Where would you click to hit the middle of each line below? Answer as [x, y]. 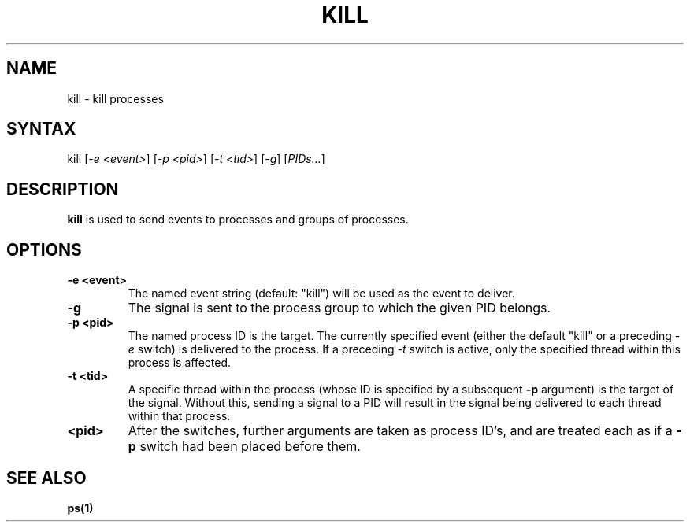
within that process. [179, 416]
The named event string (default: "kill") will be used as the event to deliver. [321, 294]
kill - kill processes [115, 98]
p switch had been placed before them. [244, 447]
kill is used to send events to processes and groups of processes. [238, 220]
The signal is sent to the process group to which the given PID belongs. [339, 308]
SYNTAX [41, 129]
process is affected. [180, 363]
